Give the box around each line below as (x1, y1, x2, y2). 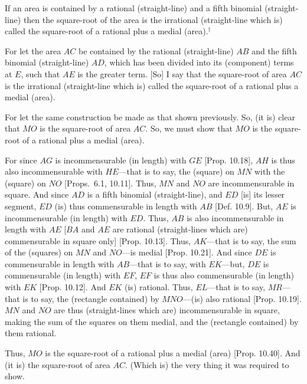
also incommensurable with (5, 165, 103, 178)
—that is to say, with (129, 257, 206, 270)
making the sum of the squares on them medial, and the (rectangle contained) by (5, 315, 299, 327)
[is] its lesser (240, 188, 285, 201)
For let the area (5, 44, 61, 57)
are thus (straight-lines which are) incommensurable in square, (54, 304, 280, 316)
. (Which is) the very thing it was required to (125, 358, 289, 370)
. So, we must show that (145, 122, 233, 134)
